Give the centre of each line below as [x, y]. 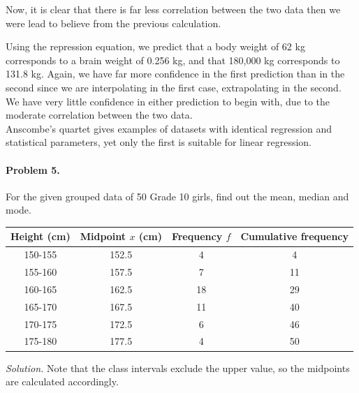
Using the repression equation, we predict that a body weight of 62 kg [155, 46]
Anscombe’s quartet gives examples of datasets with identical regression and [169, 128]
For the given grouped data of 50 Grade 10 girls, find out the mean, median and [177, 196]
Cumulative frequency [295, 236]
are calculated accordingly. [62, 381]
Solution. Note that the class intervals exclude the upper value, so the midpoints [178, 368]
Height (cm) [41, 236]
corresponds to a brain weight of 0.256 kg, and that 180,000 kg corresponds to [173, 60]
